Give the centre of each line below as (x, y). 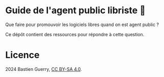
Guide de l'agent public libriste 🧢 (76, 10)
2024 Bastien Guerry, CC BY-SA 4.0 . (44, 69)
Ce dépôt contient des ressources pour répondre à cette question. (75, 34)
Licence (22, 55)
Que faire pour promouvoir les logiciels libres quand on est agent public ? (82, 24)
